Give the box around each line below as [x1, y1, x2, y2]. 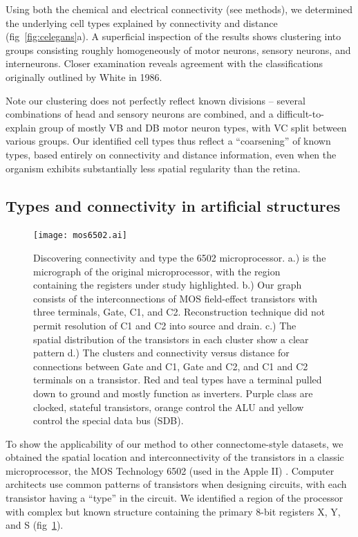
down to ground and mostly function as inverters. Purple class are [33, 385, 313, 400]
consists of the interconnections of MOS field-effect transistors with [33, 291, 317, 305]
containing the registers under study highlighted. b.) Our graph [33, 277, 302, 292]
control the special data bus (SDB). [33, 413, 184, 428]
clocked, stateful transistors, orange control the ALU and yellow [33, 399, 304, 414]
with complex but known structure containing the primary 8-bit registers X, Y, [6, 504, 341, 518]
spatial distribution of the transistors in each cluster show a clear [33, 331, 309, 346]
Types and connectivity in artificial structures [6, 194, 341, 216]
